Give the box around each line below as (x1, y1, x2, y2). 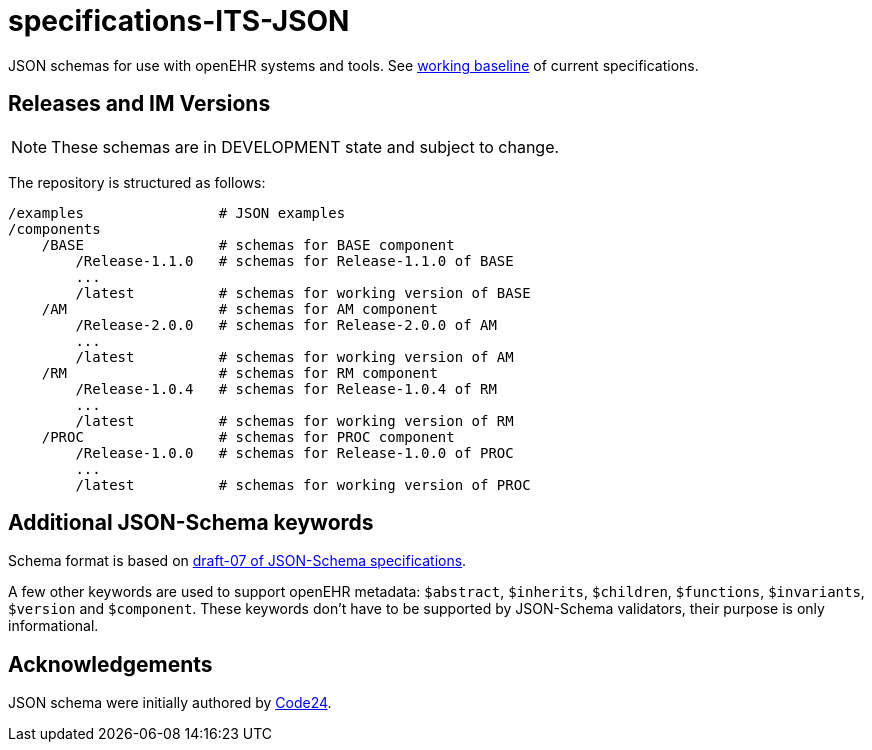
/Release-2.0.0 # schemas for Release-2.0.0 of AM (75, 316, 497, 333)
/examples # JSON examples (8, 204, 346, 221)
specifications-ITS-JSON (8, 4, 350, 38)
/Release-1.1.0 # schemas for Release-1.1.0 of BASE (75, 252, 514, 269)
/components (8, 220, 101, 237)
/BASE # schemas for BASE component (41, 236, 455, 253)
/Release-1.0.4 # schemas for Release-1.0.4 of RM (75, 380, 497, 397)
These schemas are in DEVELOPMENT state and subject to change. (51, 136, 560, 157)
